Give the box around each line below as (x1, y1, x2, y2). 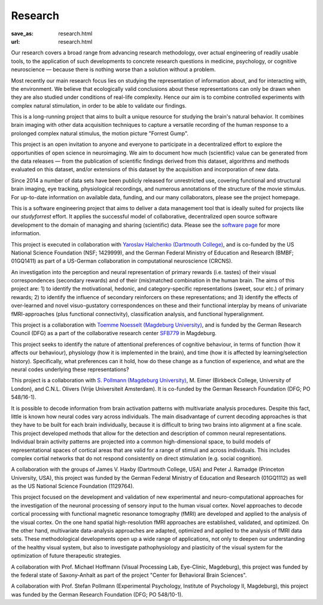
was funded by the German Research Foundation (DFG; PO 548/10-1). (11, 591, 184, 598)
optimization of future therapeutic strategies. (11, 552, 122, 560)
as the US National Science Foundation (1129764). (11, 482, 135, 490)
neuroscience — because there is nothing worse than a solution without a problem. (11, 66, 216, 73)
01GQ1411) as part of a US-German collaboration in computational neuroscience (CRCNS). (11, 257, 233, 265)
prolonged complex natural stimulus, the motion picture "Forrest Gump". (11, 129, 188, 137)
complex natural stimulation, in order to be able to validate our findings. (11, 102, 187, 109)
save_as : (11, 30, 34, 37)
